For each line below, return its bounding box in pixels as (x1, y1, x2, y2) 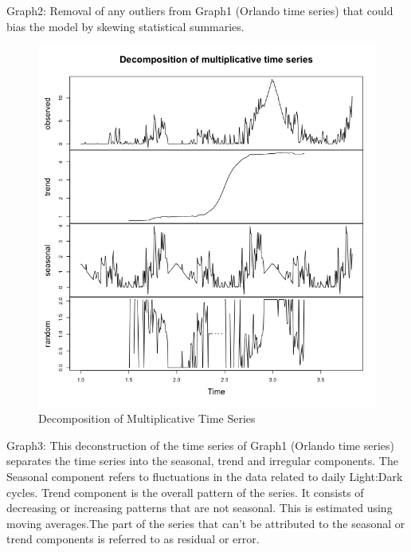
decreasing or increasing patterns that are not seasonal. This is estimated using (6, 499, 393, 516)
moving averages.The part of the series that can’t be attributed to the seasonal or (6, 515, 405, 531)
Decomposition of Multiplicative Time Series (38, 410, 256, 427)
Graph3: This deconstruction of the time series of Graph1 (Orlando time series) (6, 436, 395, 453)
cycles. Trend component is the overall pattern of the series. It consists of (6, 483, 364, 500)
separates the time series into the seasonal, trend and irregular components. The (6, 452, 398, 469)
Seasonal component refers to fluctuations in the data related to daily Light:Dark (6, 468, 403, 484)
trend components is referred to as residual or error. (6, 530, 260, 547)
